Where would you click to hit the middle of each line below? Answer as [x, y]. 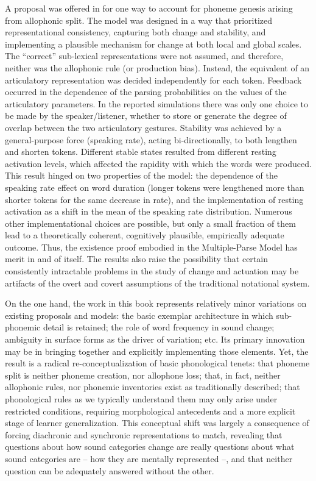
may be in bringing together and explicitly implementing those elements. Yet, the [157, 351]
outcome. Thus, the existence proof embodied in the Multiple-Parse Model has [151, 247]
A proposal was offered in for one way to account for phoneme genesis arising [149, 8]
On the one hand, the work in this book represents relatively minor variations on [156, 303]
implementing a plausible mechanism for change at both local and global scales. [153, 44]
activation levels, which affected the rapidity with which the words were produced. [158, 163]
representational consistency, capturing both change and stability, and [135, 32]
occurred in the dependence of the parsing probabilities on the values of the [146, 92]
